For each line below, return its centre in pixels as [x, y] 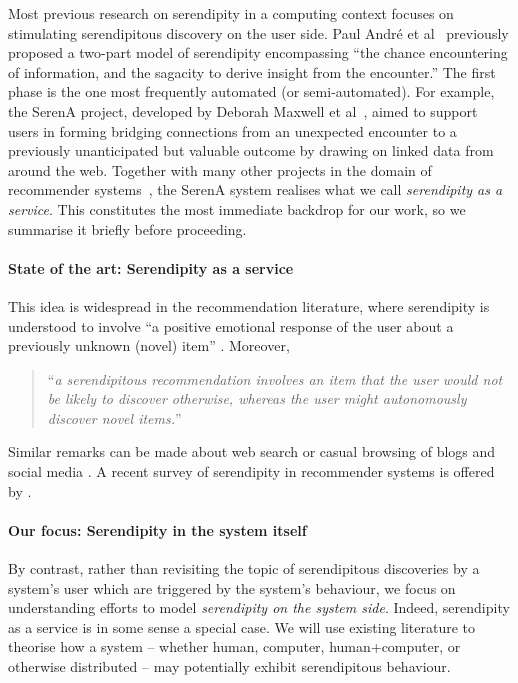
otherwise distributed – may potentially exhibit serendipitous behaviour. [229, 666]
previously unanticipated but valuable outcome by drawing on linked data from [251, 150]
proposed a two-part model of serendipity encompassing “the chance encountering [258, 52]
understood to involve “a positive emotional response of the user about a [231, 325]
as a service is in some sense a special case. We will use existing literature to [242, 626]
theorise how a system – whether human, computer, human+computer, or [234, 646]
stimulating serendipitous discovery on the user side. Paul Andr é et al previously [258, 32]
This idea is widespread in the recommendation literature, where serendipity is [249, 305]
